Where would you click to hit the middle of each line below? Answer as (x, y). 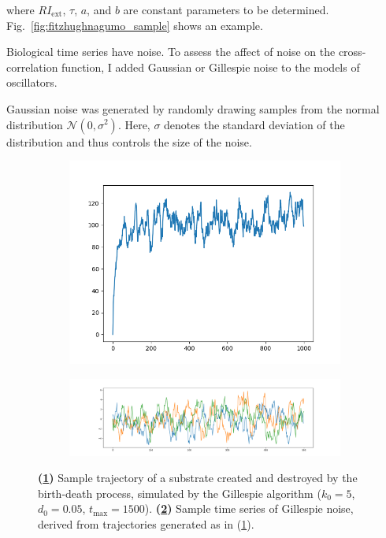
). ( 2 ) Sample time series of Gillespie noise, (249, 508)
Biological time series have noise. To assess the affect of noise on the (171, 52)
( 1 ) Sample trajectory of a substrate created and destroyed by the (198, 478)
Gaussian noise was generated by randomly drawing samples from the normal (193, 108)
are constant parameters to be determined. (226, 9)
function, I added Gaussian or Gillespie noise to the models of (211, 67)
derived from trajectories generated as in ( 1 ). (146, 523)
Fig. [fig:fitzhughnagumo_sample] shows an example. (135, 25)
